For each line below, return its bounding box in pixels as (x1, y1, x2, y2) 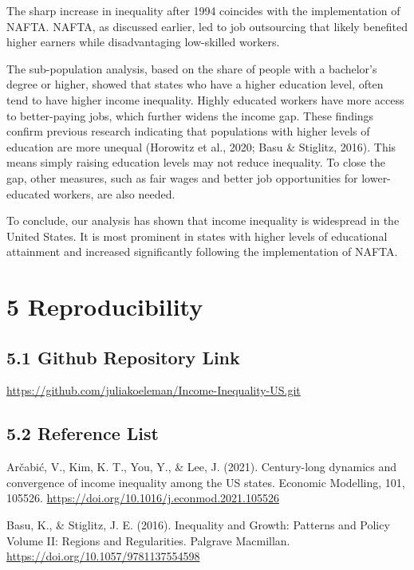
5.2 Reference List (6, 421, 159, 446)
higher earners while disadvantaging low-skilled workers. (6, 33, 280, 50)
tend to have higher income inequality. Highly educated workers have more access (6, 91, 404, 108)
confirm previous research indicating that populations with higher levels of (6, 123, 370, 140)
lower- (361, 169, 391, 186)
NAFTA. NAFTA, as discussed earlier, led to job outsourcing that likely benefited (6, 18, 408, 34)
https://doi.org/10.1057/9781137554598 (6, 548, 200, 564)
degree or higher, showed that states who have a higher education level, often (6, 76, 384, 92)
